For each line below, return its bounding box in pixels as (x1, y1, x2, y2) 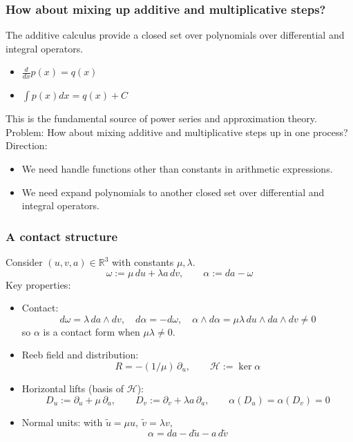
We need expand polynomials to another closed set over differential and (21, 184, 325, 199)
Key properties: (6, 277, 71, 291)
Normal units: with (21, 414, 103, 429)
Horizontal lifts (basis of (21, 381, 124, 395)
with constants (112, 255, 174, 269)
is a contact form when (43, 324, 140, 338)
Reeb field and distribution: (21, 347, 139, 362)
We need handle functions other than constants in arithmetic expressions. (21, 162, 333, 176)
